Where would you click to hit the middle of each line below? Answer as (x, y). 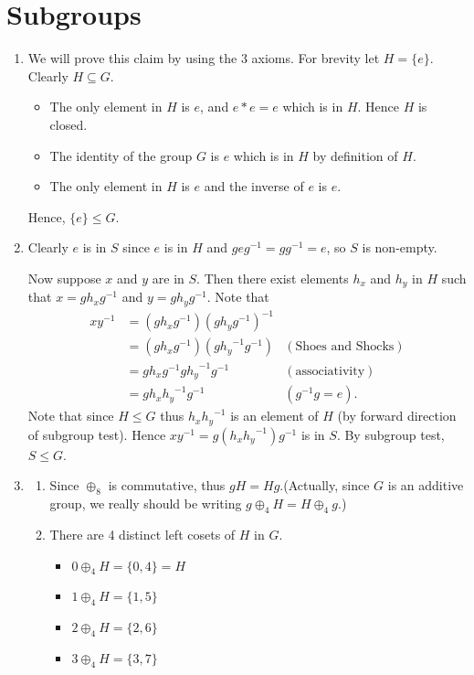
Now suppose (64, 278)
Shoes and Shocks (345, 347)
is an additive (426, 485)
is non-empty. (400, 247)
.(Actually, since (325, 485)
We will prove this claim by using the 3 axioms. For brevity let (204, 58)
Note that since (71, 416)
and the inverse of (254, 186)
